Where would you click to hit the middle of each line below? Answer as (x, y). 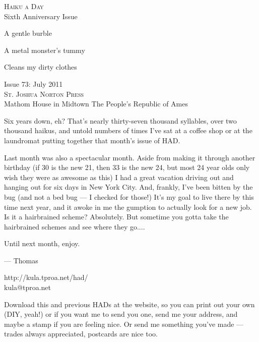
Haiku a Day (24, 6)
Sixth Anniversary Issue (41, 16)
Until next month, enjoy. (42, 243)
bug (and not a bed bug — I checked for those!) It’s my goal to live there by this (129, 196)
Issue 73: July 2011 (34, 83)
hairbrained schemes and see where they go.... (75, 226)
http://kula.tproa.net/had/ (46, 277)
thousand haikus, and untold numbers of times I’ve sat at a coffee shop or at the (128, 130)
